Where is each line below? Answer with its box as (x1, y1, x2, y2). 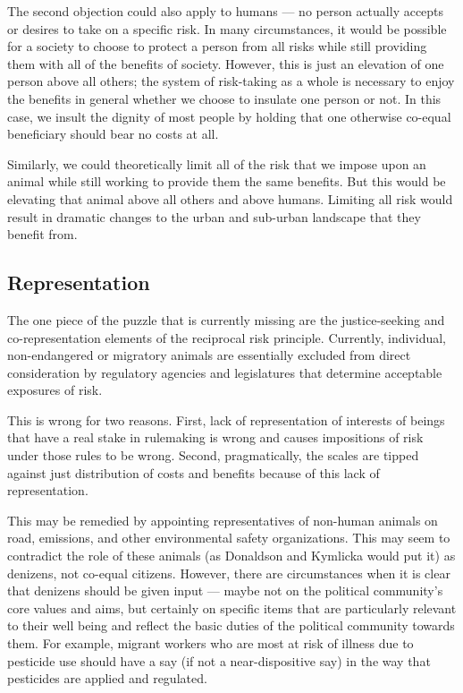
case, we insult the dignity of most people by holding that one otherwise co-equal (7, 107, 451, 125)
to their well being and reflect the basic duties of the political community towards (7, 616, 455, 635)
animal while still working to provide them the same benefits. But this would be (7, 172, 446, 191)
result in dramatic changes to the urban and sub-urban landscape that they (7, 207, 421, 226)
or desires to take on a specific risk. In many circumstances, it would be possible (7, 19, 447, 38)
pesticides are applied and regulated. (7, 669, 207, 688)
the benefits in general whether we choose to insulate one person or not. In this (7, 89, 442, 107)
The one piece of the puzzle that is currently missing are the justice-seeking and (7, 310, 445, 329)
